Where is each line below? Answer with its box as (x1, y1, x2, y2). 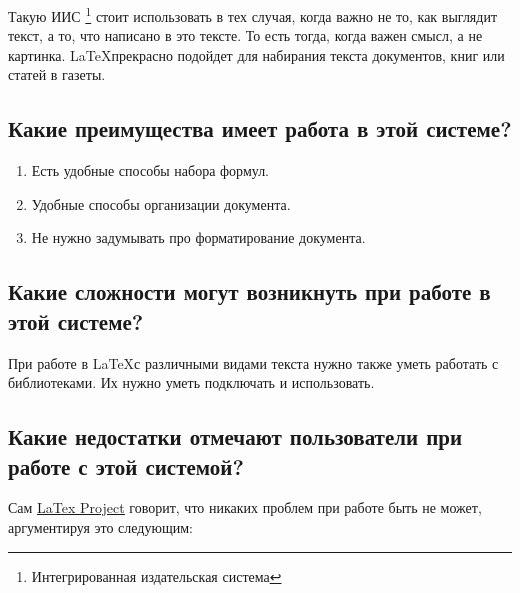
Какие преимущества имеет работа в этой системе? (8, 113, 512, 144)
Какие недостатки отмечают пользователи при (8, 421, 463, 452)
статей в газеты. (8, 64, 106, 85)
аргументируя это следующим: (8, 516, 193, 537)
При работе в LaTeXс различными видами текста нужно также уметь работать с (8, 352, 499, 373)
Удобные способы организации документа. (31, 193, 291, 214)
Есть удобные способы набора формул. (31, 160, 270, 181)
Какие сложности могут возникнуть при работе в (8, 276, 491, 307)
